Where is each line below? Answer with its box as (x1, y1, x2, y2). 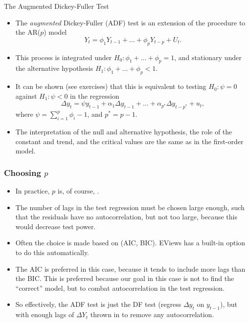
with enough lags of (15, 309, 74, 320)
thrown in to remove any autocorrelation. (90, 309, 214, 320)
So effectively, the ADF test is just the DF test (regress (15, 299, 181, 309)
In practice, (15, 185, 50, 195)
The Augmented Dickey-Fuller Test (4, 1, 109, 11)
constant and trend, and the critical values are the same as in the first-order (15, 136, 244, 146)
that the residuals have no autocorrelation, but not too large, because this (15, 212, 237, 222)
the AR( (15, 27, 41, 37)
